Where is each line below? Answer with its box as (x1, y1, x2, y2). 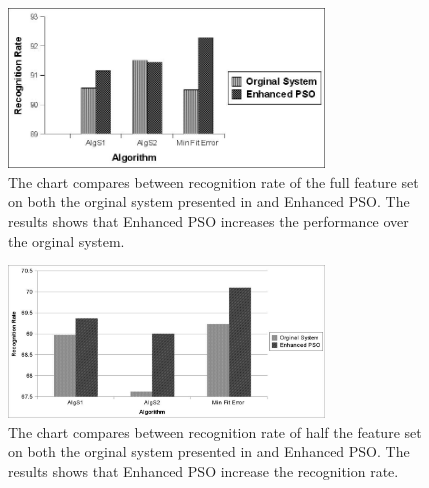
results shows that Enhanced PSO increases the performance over (8, 210, 409, 231)
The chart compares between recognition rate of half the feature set (8, 421, 422, 442)
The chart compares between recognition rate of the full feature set (8, 171, 419, 192)
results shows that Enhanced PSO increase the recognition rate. (8, 460, 399, 481)
